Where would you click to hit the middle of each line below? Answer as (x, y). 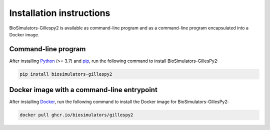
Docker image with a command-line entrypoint (83, 90)
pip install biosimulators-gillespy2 (66, 74)
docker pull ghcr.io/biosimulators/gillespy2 (76, 115)
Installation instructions (60, 13)
